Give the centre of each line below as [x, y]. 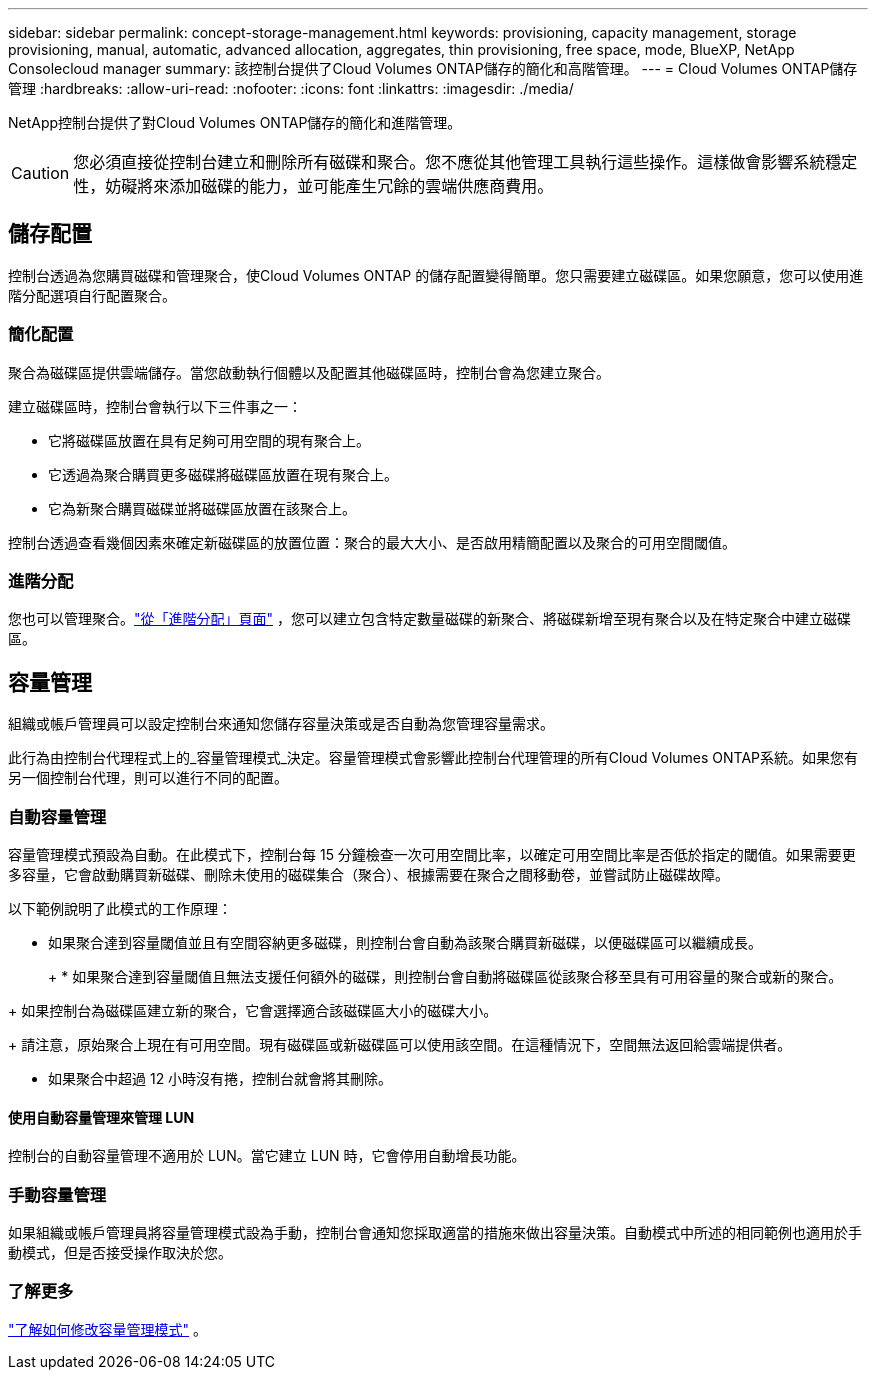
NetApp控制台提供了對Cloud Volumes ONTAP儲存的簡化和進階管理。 [235, 122]
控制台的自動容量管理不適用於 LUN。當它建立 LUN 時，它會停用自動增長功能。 [267, 1156]
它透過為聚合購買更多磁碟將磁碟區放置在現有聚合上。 [223, 474]
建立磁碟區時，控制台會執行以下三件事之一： [155, 406]
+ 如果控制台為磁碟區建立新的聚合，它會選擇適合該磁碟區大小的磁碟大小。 [253, 1010]
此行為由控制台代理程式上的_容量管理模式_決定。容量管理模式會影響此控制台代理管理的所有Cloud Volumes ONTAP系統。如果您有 [433, 758]
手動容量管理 [57, 1194]
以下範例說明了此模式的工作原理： [120, 908]
